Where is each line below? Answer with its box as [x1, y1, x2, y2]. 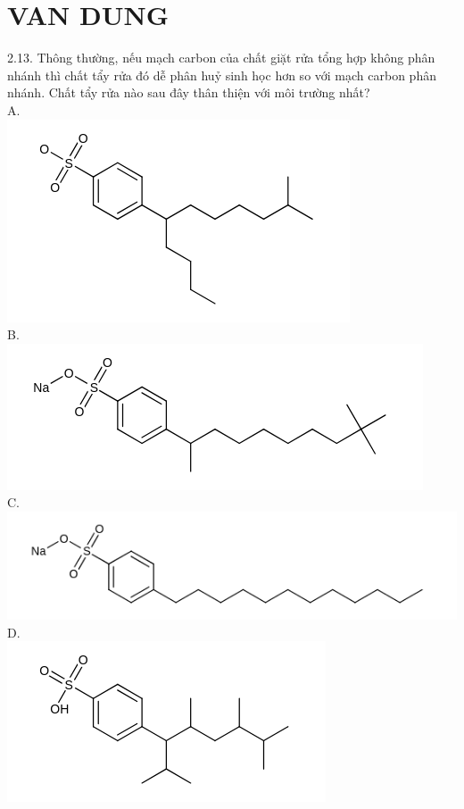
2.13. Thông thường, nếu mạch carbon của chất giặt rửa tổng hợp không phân [7, 48, 435, 67]
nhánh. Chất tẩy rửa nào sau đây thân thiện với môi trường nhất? [7, 83, 370, 102]
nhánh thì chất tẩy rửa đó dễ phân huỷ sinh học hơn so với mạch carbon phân [7, 65, 436, 84]
